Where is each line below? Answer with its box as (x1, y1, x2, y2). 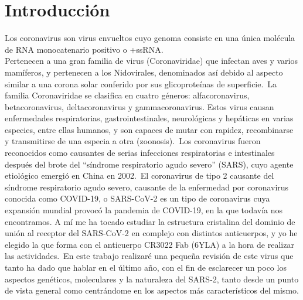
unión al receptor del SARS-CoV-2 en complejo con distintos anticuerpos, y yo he (5, 227, 298, 239)
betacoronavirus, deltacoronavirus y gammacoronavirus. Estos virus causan (5, 100, 274, 112)
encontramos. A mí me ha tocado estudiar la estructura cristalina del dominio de (5, 215, 295, 227)
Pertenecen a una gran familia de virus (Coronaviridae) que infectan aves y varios (5, 54, 298, 67)
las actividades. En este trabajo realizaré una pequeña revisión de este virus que (5, 250, 294, 262)
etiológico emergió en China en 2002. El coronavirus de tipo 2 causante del (5, 169, 274, 182)
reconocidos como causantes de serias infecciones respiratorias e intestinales (5, 146, 275, 159)
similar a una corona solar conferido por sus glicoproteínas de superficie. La (5, 77, 277, 90)
